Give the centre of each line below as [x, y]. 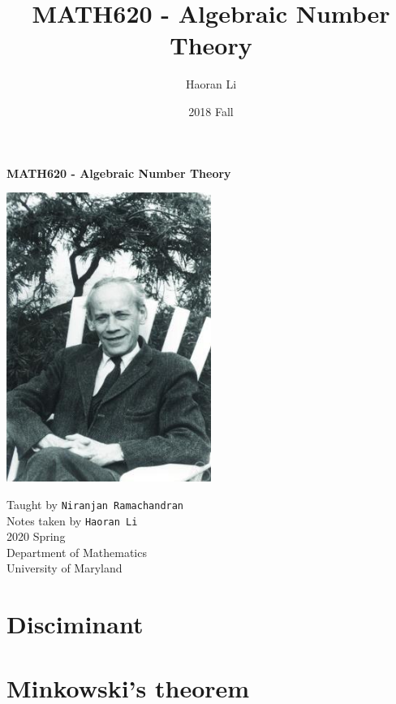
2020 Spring [36, 536]
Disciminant [75, 624]
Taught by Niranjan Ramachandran [95, 504]
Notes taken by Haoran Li [72, 520]
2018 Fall [211, 111]
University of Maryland [65, 568]
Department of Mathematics [77, 552]
